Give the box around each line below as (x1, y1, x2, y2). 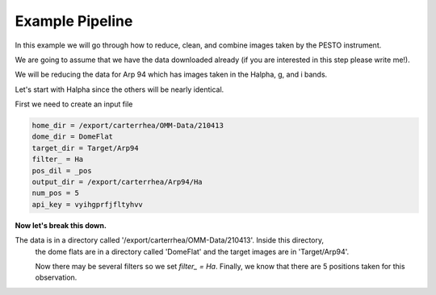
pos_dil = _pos (31, 166, 92, 175)
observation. (35, 272, 78, 282)
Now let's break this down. (15, 220, 107, 230)
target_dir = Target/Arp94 (31, 143, 139, 152)
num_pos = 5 (31, 189, 80, 197)
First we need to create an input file (15, 99, 133, 109)
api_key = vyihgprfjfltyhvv (31, 200, 143, 209)
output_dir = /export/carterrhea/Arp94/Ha (31, 177, 203, 187)
